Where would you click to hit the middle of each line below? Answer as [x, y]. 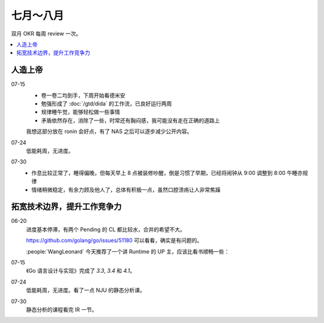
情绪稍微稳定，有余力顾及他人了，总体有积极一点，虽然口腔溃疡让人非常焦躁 [126, 189]
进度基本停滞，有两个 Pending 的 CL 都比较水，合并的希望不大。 [106, 229]
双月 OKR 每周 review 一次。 [46, 34]
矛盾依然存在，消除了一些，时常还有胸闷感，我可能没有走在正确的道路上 [130, 120]
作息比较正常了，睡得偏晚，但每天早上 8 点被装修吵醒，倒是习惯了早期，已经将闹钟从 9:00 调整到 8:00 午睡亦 [167, 173]
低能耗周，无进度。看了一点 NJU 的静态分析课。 [85, 290]
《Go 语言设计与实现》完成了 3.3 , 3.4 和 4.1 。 [81, 271]
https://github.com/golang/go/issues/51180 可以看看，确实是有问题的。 [114, 240]
